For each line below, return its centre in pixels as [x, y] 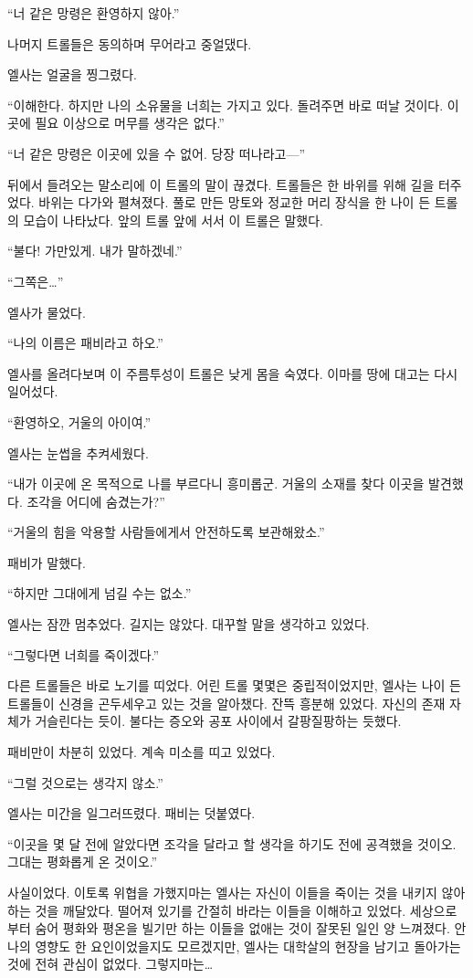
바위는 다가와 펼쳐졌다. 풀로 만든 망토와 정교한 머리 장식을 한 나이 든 [235, 202]
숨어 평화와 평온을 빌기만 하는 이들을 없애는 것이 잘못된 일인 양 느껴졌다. [242, 928]
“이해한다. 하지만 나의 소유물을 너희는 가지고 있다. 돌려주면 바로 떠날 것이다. [226, 105]
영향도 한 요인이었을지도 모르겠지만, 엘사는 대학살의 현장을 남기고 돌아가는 [248, 946]
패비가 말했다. [47, 562]
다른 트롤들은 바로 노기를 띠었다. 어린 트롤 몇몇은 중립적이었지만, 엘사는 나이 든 [234, 685]
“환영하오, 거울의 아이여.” [79, 421]
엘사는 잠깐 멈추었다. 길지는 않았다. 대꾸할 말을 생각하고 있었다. [189, 624]
